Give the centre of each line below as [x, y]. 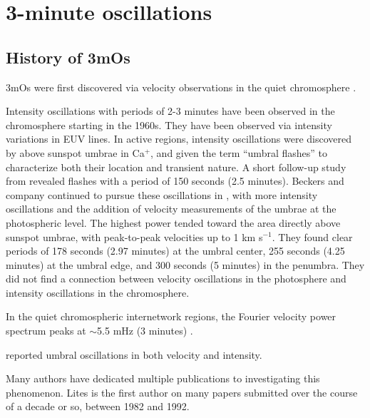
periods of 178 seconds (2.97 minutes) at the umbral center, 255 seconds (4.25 [175, 251]
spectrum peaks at [46, 331]
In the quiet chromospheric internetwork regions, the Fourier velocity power [171, 316]
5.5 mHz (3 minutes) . [145, 331]
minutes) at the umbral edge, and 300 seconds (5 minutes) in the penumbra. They [185, 264]
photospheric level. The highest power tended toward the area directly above [173, 222]
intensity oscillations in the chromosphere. [98, 292]
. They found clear [312, 236]
